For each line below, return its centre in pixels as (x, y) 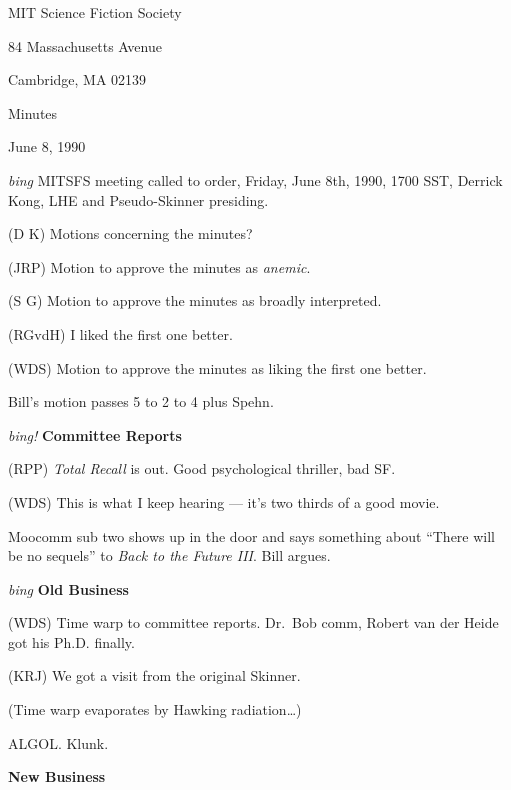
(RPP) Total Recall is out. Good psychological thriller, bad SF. (202, 468)
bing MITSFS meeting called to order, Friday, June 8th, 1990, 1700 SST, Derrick (255, 179)
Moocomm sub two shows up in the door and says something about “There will (252, 535)
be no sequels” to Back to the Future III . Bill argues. (169, 555)
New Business (57, 776)
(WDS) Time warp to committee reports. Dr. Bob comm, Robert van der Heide (253, 622)
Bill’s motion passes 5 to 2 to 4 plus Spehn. (141, 401)
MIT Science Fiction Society (95, 12)
